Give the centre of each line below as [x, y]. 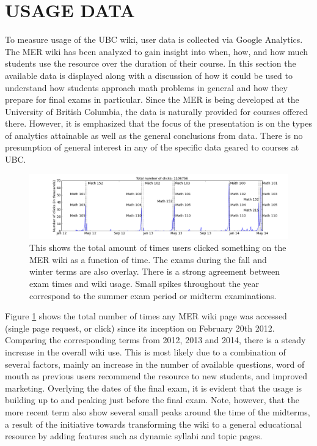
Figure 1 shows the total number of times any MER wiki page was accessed [146, 316]
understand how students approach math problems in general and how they [146, 87]
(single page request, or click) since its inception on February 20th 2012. [140, 328]
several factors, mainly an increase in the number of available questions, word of [155, 364]
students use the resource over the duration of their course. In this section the [151, 63]
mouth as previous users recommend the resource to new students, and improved [156, 376]
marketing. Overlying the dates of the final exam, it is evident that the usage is [154, 388]
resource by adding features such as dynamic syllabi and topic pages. [134, 436]
